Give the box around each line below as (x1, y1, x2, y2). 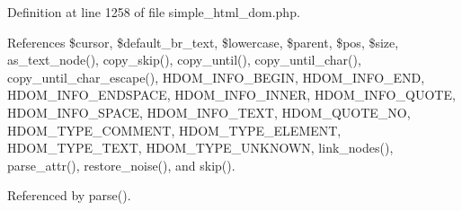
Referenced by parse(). (7, 186, 131, 205)
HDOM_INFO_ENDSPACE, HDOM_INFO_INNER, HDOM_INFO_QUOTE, (7, 85, 456, 104)
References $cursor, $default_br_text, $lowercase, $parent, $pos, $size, (7, 32, 399, 51)
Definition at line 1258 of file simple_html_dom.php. (7, 3, 300, 21)
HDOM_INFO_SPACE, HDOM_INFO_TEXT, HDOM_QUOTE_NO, (7, 102, 411, 121)
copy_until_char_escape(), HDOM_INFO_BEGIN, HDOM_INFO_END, (7, 67, 425, 86)
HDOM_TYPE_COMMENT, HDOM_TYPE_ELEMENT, (7, 120, 342, 139)
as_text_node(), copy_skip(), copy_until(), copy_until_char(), (7, 50, 361, 69)
